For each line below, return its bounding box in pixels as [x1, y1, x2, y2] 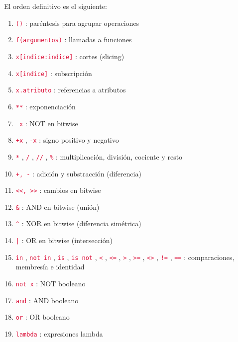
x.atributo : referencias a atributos [15, 85, 126, 95]
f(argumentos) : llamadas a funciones [15, 34, 132, 45]
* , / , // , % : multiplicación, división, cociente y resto [15, 151, 183, 162]
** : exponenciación [15, 101, 76, 111]
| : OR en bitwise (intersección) [15, 235, 113, 246]
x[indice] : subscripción [15, 68, 92, 78]
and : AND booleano [15, 295, 79, 305]
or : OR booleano [15, 312, 70, 322]
